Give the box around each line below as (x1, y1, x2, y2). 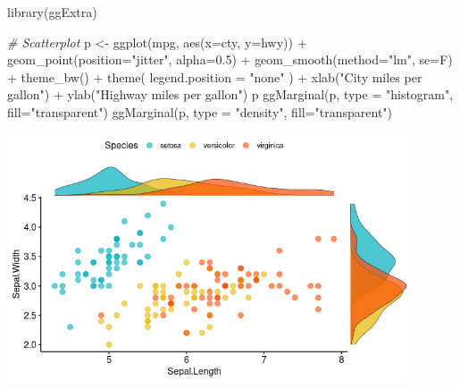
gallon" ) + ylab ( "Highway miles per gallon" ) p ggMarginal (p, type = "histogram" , (7, 85, 454, 104)
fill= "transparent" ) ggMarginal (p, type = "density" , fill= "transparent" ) (7, 102, 393, 121)
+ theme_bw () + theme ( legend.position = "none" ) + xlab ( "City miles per (7, 67, 422, 86)
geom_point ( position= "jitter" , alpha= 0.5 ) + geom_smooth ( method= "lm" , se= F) (7, 50, 453, 69)
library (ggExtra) (7, 3, 97, 21)
